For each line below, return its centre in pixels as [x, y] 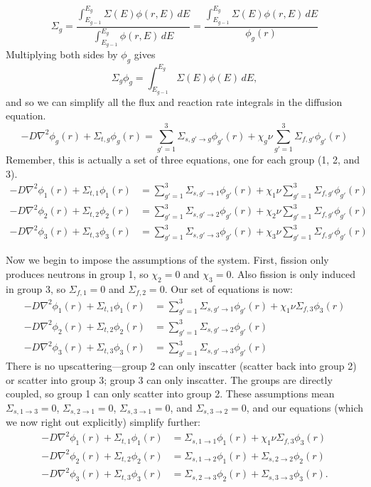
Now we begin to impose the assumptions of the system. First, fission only [167, 260]
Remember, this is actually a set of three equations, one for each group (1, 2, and [183, 160]
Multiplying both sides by [62, 54]
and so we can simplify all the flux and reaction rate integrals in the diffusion [174, 101]
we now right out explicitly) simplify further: [103, 422]
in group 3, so [36, 288]
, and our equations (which [305, 407]
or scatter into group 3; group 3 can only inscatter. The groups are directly [169, 379]
